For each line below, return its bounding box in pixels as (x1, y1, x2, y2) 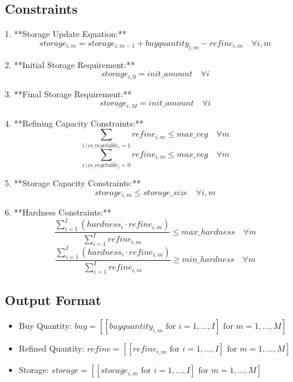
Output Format (5, 291, 101, 309)
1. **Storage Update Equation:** (5, 27, 127, 40)
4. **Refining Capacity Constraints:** (5, 116, 144, 129)
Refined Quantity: (18, 342, 85, 355)
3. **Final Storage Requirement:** (5, 87, 132, 100)
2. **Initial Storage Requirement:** (5, 58, 135, 70)
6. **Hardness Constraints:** (5, 205, 112, 218)
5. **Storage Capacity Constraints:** (5, 176, 141, 189)
